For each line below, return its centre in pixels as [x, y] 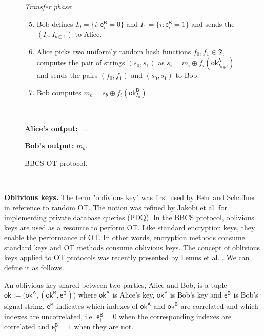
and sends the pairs [67, 75]
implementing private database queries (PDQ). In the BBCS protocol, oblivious [129, 217]
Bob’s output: [49, 145]
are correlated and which [219, 306]
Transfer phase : [49, 6]
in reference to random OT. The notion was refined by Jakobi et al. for [116, 207]
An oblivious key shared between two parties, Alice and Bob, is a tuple [116, 284]
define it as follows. [34, 268]
